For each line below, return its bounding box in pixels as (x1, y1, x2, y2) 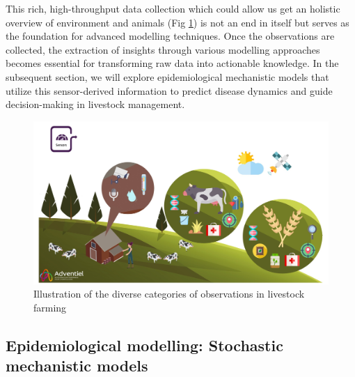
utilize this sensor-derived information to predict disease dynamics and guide (6, 83, 333, 98)
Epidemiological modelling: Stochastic (6, 334, 283, 355)
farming (33, 300, 67, 314)
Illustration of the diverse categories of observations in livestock (33, 286, 305, 301)
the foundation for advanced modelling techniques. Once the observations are (6, 29, 335, 43)
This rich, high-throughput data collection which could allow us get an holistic (6, 1, 340, 15)
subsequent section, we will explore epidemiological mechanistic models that (6, 69, 329, 84)
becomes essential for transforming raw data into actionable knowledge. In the (6, 56, 339, 70)
